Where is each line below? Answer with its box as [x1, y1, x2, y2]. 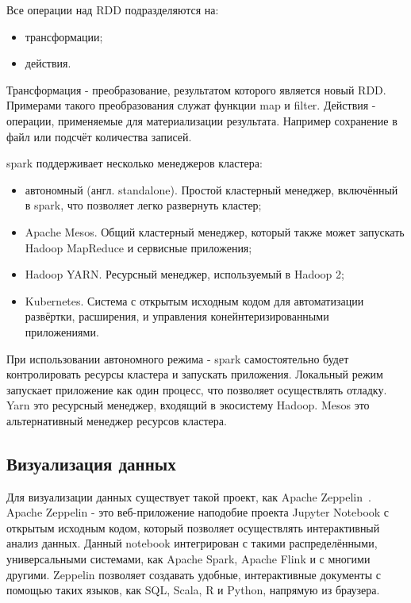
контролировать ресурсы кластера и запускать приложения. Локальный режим [6, 366, 383, 382]
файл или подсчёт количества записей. [6, 128, 192, 144]
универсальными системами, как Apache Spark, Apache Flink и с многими [6, 551, 371, 567]
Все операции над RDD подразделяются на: [6, 2, 219, 17]
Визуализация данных [6, 451, 176, 475]
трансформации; [25, 28, 103, 44]
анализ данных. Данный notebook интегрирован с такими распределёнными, [6, 535, 378, 551]
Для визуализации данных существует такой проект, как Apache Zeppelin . [6, 488, 371, 505]
